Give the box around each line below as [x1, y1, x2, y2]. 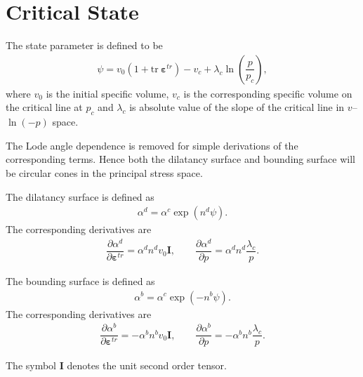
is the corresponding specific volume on [183, 86, 352, 100]
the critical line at [6, 100, 83, 114]
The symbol [6, 358, 57, 373]
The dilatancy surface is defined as [6, 189, 154, 204]
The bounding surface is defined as [6, 273, 155, 288]
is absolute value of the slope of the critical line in [129, 100, 345, 114]
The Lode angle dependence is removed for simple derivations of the [6, 138, 298, 152]
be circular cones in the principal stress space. [6, 165, 203, 180]
